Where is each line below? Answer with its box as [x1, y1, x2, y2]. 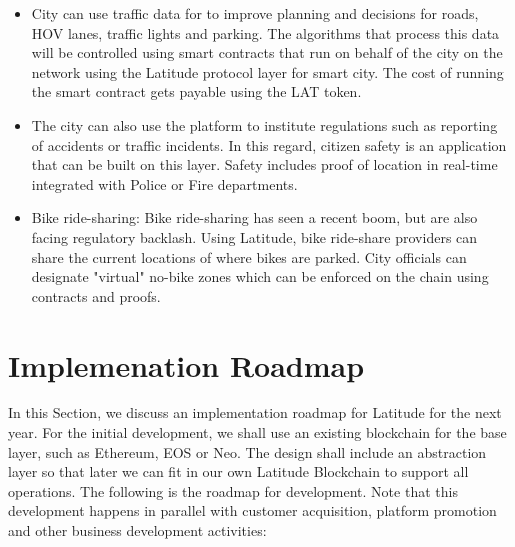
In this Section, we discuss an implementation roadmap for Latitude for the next [8, 402, 502, 423]
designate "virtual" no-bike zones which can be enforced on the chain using [31, 266, 489, 287]
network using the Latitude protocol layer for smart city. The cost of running [31, 61, 504, 82]
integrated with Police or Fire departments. [31, 173, 298, 194]
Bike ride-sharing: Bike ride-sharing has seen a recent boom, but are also [31, 207, 478, 228]
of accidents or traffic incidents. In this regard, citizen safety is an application [31, 134, 507, 155]
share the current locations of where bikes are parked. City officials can [31, 246, 467, 267]
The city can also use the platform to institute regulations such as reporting [31, 114, 498, 135]
